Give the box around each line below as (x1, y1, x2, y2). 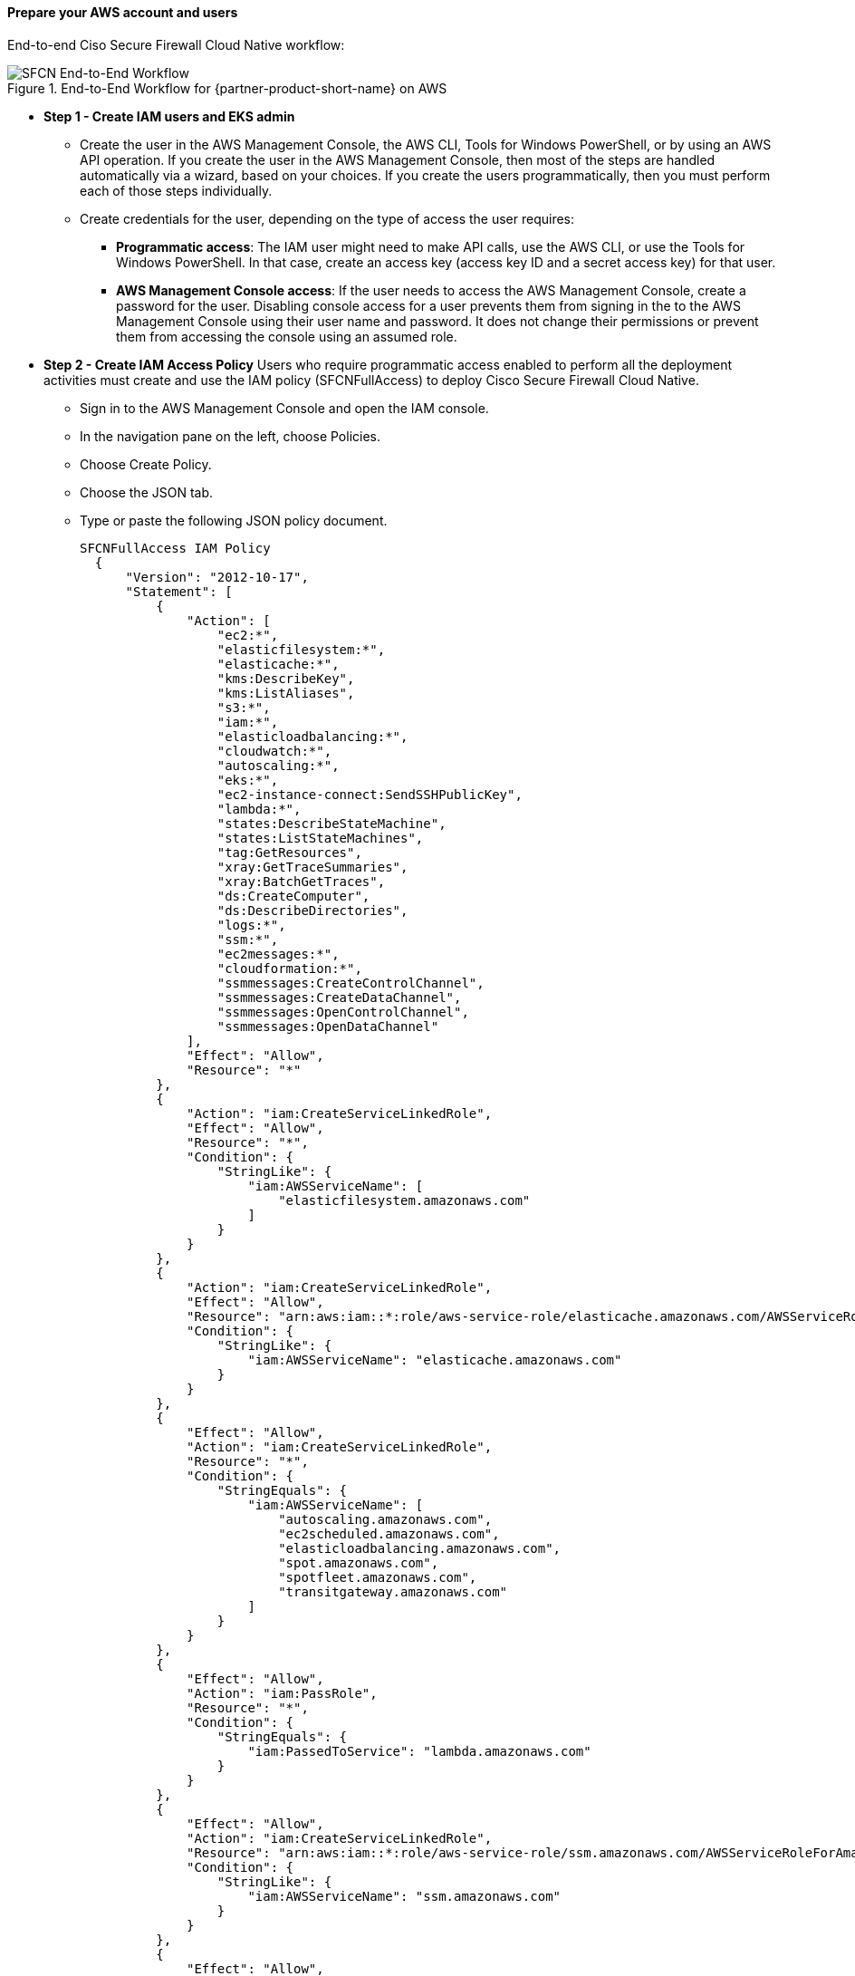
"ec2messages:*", (216, 946, 340, 961)
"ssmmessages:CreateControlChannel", (216, 975, 485, 990)
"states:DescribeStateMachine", (216, 815, 447, 831)
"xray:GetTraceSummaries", (216, 859, 408, 874)
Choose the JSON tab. (80, 484, 214, 500)
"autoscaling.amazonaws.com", (278, 1511, 493, 1527)
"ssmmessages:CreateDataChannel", (216, 989, 462, 1005)
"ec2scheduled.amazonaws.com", (278, 1526, 500, 1541)
